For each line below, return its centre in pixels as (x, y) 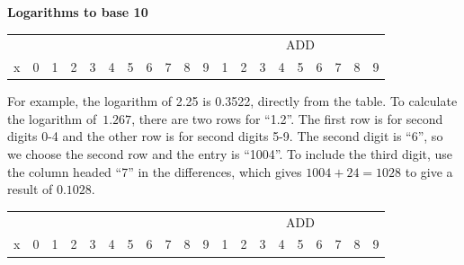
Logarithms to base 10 (78, 12)
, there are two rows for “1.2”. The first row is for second (287, 118)
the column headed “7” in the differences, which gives (155, 171)
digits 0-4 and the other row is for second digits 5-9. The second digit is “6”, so (225, 136)
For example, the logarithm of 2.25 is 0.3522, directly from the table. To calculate (232, 101)
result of (30, 189)
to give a (429, 171)
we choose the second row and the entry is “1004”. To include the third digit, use (230, 154)
